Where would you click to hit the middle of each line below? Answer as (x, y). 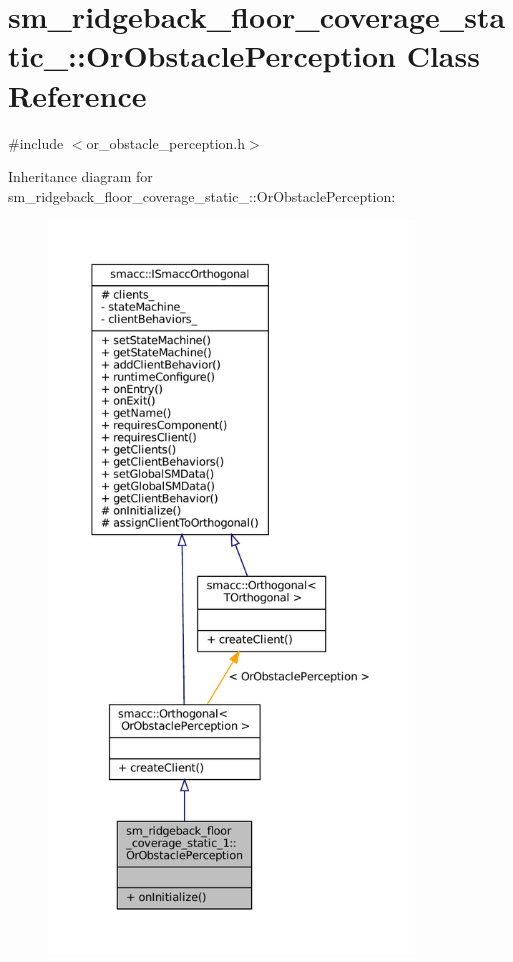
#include (36, 142)
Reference (77, 94)
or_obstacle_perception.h (166, 142)
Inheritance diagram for (80, 176)
